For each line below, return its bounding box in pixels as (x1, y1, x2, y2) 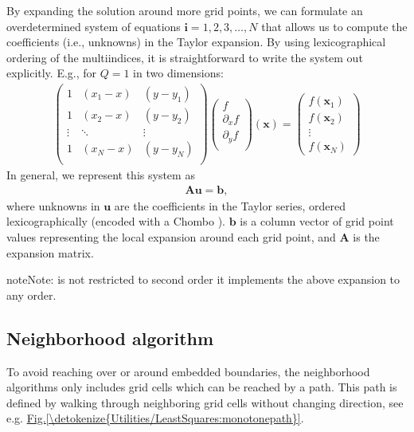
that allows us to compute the (261, 18, 408, 34)
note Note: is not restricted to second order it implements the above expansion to (6, 271, 400, 288)
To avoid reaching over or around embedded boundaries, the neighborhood (6, 363, 370, 379)
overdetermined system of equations (6, 18, 181, 34)
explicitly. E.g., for (6, 65, 97, 81)
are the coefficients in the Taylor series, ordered (114, 197, 346, 214)
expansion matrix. (6, 244, 94, 261)
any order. (6, 286, 57, 303)
